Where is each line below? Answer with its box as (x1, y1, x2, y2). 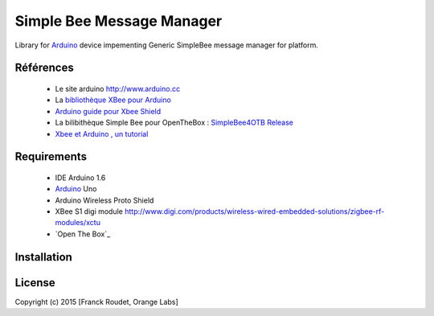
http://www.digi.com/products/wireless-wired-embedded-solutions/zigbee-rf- (125, 207, 385, 216)
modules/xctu (55, 218, 100, 228)
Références (14, 61, 74, 75)
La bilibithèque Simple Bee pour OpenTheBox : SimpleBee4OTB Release (55, 117, 293, 128)
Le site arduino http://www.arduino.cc (55, 84, 181, 93)
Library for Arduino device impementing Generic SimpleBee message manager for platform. (14, 40, 319, 50)
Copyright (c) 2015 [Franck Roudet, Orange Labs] (14, 297, 178, 306)
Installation (14, 250, 72, 264)
